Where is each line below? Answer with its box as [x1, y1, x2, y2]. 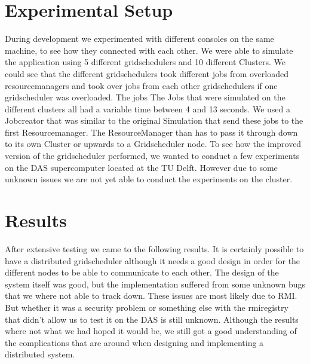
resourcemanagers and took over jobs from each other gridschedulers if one [5, 79, 278, 91]
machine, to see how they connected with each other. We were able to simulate [5, 44, 293, 56]
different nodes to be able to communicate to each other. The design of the [5, 266, 279, 279]
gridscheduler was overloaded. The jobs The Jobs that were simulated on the [5, 91, 286, 103]
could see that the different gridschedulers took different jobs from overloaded [5, 67, 288, 79]
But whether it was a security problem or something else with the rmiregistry [5, 301, 288, 313]
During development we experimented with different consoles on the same [5, 32, 274, 45]
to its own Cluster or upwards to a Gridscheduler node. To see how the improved [5, 137, 302, 150]
